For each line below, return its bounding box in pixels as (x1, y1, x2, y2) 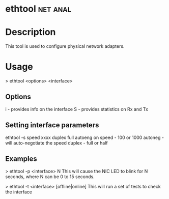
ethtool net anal (5, 3, 71, 15)
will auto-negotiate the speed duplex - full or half (5, 139, 108, 146)
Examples (5, 155, 37, 163)
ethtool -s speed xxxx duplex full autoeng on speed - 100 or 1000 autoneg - (5, 134, 164, 140)
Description (5, 26, 56, 38)
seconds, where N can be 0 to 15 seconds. (5, 174, 95, 180)
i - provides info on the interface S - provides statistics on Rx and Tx (5, 106, 149, 112)
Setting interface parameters (5, 121, 99, 130)
